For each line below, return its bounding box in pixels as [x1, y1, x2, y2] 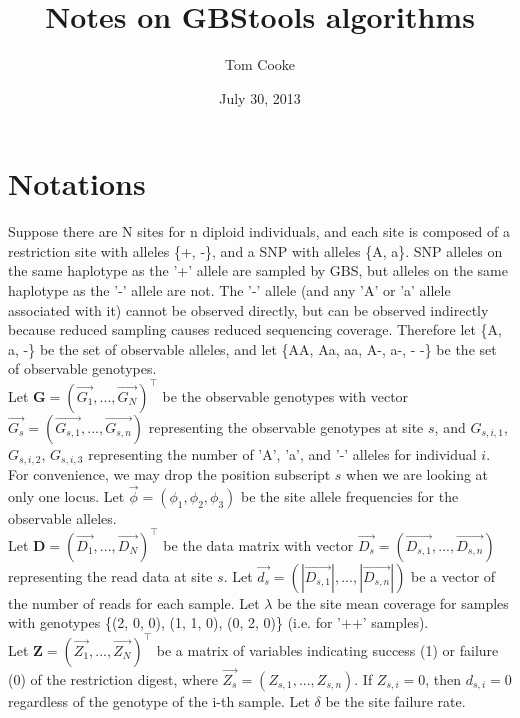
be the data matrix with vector [163, 534, 354, 555]
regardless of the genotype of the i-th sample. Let [8, 690, 310, 711]
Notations [8, 163, 146, 204]
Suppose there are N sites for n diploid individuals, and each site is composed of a [8, 221, 510, 242]
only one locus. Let [8, 485, 125, 506]
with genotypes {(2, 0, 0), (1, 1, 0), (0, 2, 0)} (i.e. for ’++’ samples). [8, 612, 429, 633]
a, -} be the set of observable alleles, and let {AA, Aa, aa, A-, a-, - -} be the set [8, 338, 497, 359]
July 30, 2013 [219, 87, 301, 108]
